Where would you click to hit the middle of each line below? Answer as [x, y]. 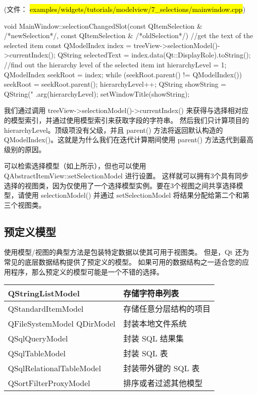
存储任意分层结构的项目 [167, 309]
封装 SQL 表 [146, 353]
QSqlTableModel [37, 353]
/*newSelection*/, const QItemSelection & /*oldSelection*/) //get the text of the [128, 35]
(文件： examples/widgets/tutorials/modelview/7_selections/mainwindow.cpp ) [125, 9]
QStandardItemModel [46, 308]
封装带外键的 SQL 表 [162, 368]
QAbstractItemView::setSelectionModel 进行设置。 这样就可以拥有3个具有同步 [127, 175]
